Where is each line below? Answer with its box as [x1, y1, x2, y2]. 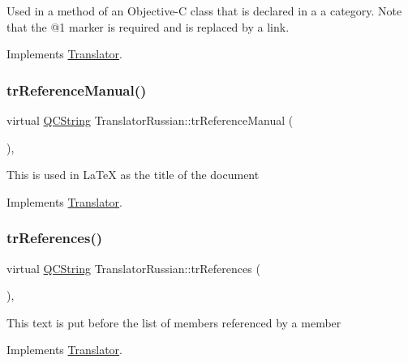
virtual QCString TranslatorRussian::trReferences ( [6, 259, 260, 276]
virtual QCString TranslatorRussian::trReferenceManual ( [6, 112, 294, 128]
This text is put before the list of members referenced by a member [6, 314, 341, 331]
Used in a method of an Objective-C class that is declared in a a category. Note [6, 2, 402, 19]
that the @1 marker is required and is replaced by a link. [6, 18, 290, 35]
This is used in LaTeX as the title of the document [6, 166, 260, 183]
